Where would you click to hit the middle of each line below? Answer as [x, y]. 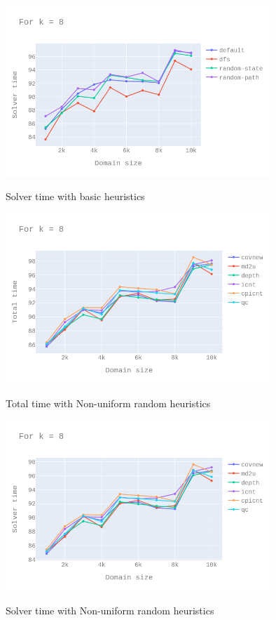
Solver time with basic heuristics [75, 196]
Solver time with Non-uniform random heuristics [110, 610]
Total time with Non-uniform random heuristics [108, 403]
